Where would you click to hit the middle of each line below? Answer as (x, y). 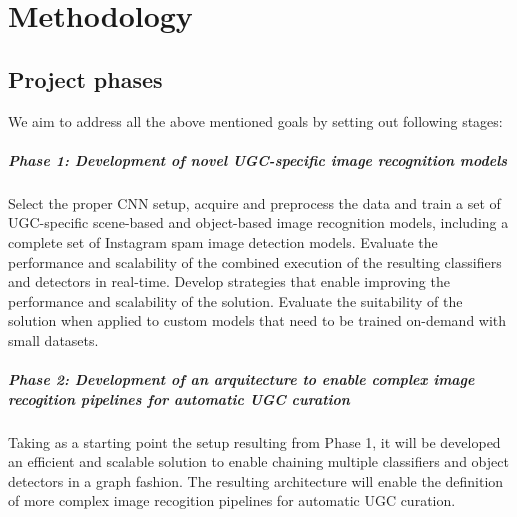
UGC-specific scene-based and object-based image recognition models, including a (258, 222)
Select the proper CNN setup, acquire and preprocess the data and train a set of (254, 202)
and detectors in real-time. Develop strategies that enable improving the (229, 281)
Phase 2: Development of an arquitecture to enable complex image (241, 379)
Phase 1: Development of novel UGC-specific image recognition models (258, 159)
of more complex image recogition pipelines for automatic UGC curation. (232, 500)
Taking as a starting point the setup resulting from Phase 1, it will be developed (254, 441)
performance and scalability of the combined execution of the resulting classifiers (255, 261)
